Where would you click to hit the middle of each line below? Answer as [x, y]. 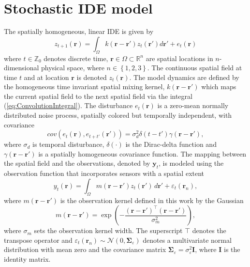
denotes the [209, 230]
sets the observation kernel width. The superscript [108, 230]
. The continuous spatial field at [195, 68]
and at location [46, 77]
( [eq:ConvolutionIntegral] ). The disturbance [68, 105]
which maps [219, 86]
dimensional [22, 68]
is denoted [92, 77]
